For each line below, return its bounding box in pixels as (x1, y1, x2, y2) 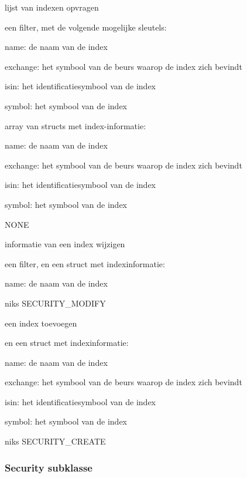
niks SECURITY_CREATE (5, 435, 106, 447)
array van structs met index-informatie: (5, 119, 146, 132)
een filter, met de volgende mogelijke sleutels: (5, 21, 167, 33)
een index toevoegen (5, 317, 77, 329)
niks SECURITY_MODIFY (5, 297, 106, 309)
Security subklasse (5, 460, 92, 474)
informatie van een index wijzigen (5, 238, 125, 250)
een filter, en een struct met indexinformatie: (5, 257, 165, 270)
